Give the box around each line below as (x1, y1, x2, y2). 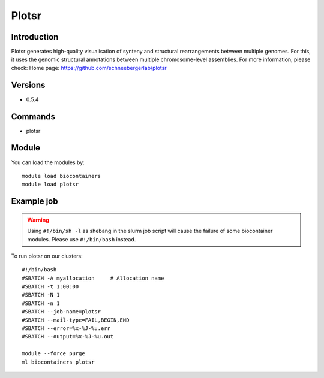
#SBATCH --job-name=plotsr (22, 309, 101, 315)
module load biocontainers (22, 173, 101, 179)
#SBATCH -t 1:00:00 (22, 283, 79, 290)
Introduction (11, 32, 59, 42)
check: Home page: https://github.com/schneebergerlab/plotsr (11, 64, 167, 71)
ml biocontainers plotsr (22, 358, 95, 365)
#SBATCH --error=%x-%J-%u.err (22, 325, 111, 332)
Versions (11, 80, 46, 90)
